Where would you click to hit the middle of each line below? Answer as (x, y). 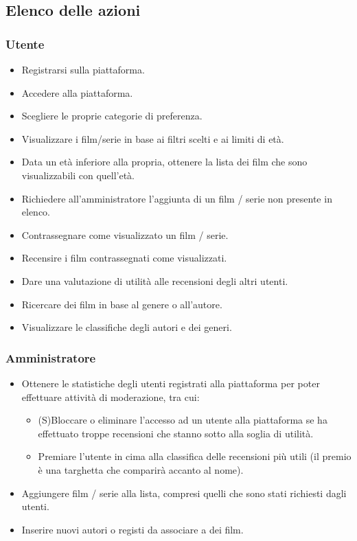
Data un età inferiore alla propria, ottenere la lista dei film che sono (164, 162)
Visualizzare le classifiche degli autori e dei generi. (127, 327)
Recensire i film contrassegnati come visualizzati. (124, 258)
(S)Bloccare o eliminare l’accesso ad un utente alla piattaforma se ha (183, 420)
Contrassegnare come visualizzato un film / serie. (125, 234)
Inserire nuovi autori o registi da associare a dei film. (133, 529)
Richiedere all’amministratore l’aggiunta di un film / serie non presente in (177, 198)
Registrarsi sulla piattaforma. (83, 69)
